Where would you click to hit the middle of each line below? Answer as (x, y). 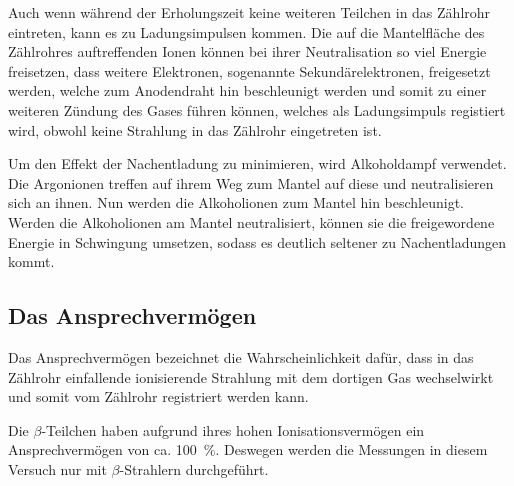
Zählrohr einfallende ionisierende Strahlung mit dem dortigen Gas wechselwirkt (251, 376)
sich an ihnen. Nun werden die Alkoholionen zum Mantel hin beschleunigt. (236, 202)
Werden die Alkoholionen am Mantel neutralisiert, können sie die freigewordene (251, 221)
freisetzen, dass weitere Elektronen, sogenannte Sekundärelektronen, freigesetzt (249, 70)
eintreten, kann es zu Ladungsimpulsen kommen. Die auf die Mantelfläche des (246, 31)
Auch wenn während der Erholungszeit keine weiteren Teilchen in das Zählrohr (249, 12)
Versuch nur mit (57, 468)
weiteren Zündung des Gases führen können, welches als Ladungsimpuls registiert (257, 109)
